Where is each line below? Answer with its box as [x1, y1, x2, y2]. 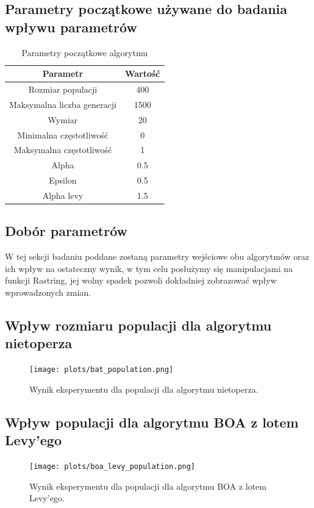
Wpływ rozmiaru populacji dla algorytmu [5, 316, 272, 334]
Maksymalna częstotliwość [13, 143, 112, 156]
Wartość [124, 67, 160, 80]
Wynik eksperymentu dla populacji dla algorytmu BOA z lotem [29, 479, 266, 492]
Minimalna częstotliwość [17, 128, 109, 141]
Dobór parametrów [5, 221, 127, 240]
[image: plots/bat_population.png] [29, 365, 174, 374]
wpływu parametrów [5, 17, 137, 36]
